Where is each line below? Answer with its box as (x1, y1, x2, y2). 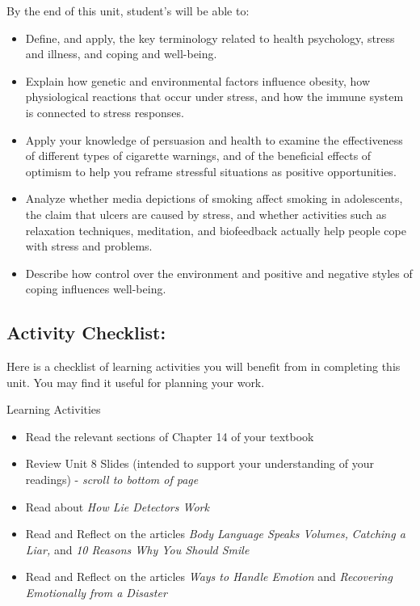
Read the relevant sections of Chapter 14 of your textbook (25, 427, 314, 444)
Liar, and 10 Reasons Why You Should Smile (25, 541, 250, 558)
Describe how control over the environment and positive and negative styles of (25, 264, 413, 281)
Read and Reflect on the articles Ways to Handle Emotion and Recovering (25, 568, 393, 585)
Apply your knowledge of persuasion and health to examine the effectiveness (25, 131, 403, 148)
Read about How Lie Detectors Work (25, 498, 209, 515)
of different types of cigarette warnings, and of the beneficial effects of (25, 147, 372, 164)
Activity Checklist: (6, 320, 166, 345)
